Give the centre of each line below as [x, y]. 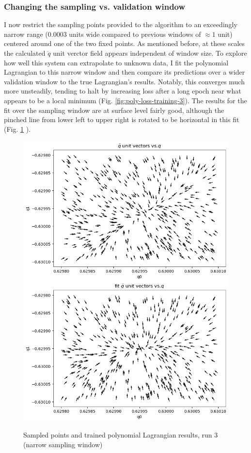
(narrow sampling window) [63, 444]
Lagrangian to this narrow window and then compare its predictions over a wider [125, 72]
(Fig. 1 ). [17, 129]
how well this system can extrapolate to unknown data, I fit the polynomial [116, 62]
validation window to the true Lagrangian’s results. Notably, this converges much [124, 81]
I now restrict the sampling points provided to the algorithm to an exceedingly [121, 24]
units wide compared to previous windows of [135, 34]
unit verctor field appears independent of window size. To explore [150, 53]
